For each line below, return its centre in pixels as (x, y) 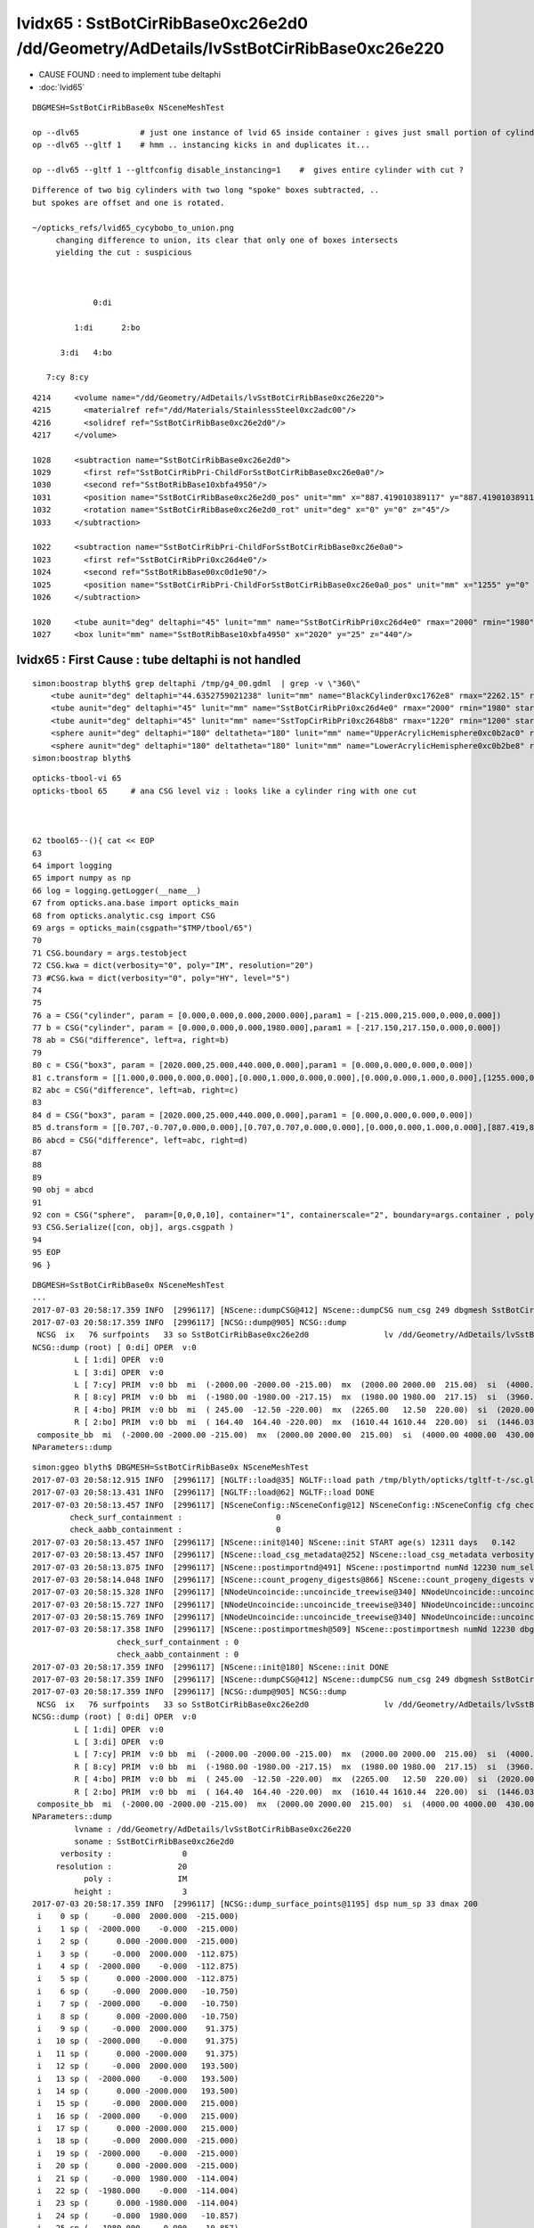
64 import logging (73, 866)
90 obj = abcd (63, 1190)
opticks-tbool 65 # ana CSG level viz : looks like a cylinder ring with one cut (225, 790)
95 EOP (47, 1253)
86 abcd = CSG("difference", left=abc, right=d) (140, 1140)
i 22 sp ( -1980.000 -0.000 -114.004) (138, 2191)
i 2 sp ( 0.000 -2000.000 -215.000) (138, 1941)
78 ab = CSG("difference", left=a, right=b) (131, 1040)
